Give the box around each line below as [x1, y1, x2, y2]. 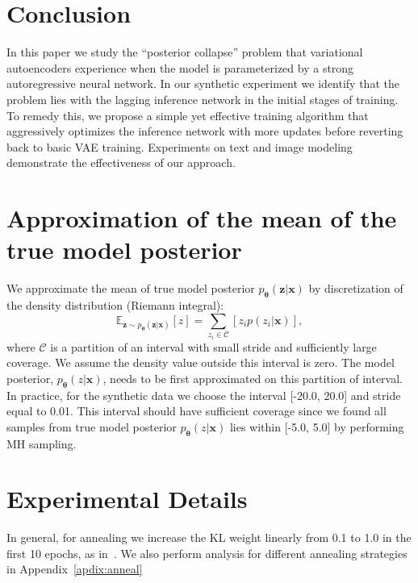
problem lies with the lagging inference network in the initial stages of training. [6, 90, 399, 107]
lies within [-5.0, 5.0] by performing [229, 418, 404, 435]
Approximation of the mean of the [6, 202, 397, 235]
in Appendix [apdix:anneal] [6, 560, 143, 577]
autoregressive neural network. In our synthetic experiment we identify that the [6, 75, 399, 92]
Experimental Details [6, 482, 248, 515]
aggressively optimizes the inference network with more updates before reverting [6, 123, 403, 140]
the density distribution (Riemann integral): [6, 296, 224, 313]
